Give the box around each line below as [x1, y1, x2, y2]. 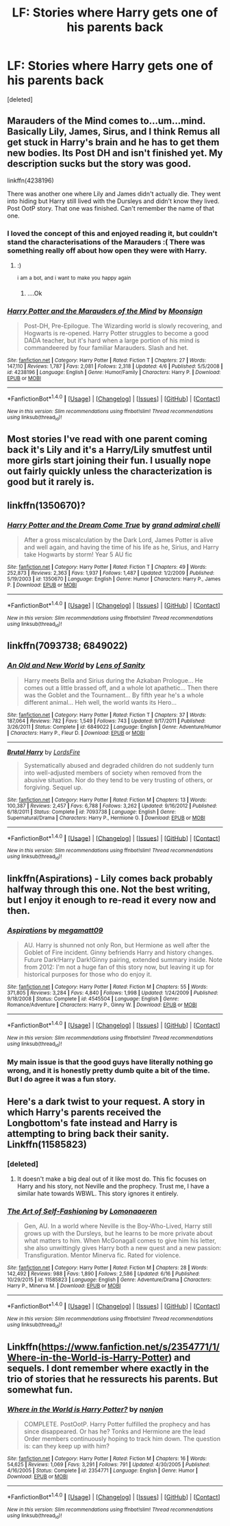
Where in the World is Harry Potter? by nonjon [7, 1405, 164, 1414]
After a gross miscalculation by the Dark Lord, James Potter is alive [23, 536, 214, 544]
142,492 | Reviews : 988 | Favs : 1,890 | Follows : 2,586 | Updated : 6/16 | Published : [7, 1271, 201, 1278]
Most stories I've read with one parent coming [7, 434, 207, 445]
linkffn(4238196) [7, 176, 54, 185]
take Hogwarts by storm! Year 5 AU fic [23, 550, 133, 559]
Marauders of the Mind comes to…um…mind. [7, 115, 206, 127]
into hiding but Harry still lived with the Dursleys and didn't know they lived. [7, 197, 220, 205]
